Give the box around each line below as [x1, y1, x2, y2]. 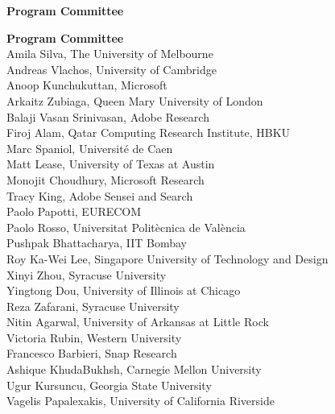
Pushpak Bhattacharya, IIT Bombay [6, 234, 187, 251]
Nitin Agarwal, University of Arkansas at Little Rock [6, 313, 269, 330]
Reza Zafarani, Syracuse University [6, 297, 180, 314]
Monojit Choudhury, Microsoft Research [6, 171, 205, 188]
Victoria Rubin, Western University [6, 329, 182, 346]
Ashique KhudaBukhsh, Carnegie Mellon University [6, 361, 262, 378]
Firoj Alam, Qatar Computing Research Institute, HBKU [6, 124, 291, 141]
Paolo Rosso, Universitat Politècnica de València [6, 218, 246, 235]
